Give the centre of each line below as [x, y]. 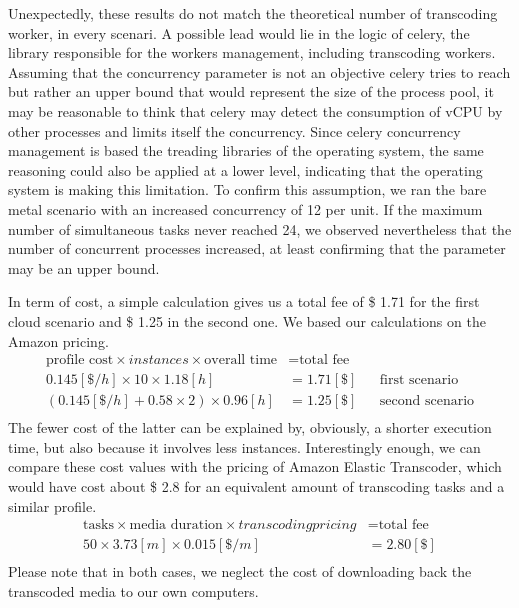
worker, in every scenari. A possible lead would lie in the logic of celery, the [239, 32]
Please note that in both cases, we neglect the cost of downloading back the [240, 571]
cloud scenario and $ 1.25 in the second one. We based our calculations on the [247, 320]
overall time [241, 360]
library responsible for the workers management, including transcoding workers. [252, 52]
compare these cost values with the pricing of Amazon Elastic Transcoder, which [255, 466]
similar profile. [52, 505]
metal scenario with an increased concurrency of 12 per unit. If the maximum [245, 208]
